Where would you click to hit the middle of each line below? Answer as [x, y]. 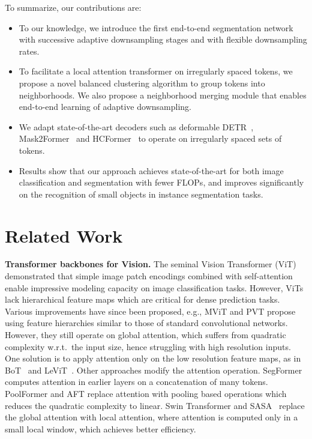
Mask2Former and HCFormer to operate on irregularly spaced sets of [150, 138]
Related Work [64, 235]
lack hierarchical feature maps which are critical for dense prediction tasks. [142, 299]
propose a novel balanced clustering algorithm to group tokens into [142, 83]
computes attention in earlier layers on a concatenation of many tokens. [136, 382]
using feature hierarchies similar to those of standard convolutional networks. [146, 323]
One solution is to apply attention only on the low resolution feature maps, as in [153, 358]
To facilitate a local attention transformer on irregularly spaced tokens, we [156, 71]
